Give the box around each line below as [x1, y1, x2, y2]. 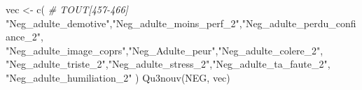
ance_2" [6, 29, 41, 44]
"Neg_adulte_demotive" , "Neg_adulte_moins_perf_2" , [6, 15, 242, 30]
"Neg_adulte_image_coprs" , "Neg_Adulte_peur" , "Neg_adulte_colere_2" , [6, 43, 323, 57]
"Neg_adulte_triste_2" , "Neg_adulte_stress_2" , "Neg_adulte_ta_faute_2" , [6, 57, 330, 71]
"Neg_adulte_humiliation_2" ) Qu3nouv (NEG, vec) [6, 70, 230, 84]
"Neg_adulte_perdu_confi [242, 15, 356, 30]
